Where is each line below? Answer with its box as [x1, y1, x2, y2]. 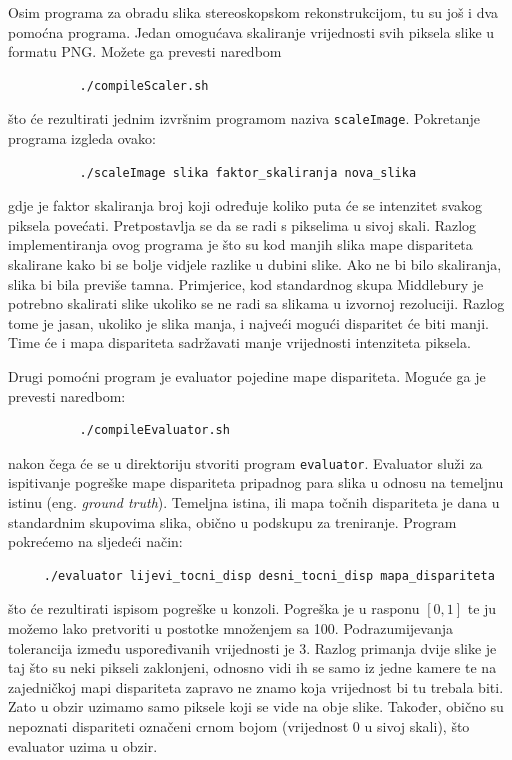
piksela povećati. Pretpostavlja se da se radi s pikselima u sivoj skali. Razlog [8, 214, 477, 235]
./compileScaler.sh [79, 78, 209, 93]
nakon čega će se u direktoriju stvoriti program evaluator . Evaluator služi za [8, 452, 483, 473]
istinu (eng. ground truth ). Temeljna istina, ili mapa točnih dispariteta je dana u [8, 492, 500, 512]
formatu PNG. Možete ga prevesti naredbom [8, 41, 282, 62]
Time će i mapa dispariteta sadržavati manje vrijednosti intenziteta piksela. [8, 332, 471, 353]
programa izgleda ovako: [8, 128, 156, 149]
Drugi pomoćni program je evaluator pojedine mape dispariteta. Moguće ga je [8, 365, 486, 386]
